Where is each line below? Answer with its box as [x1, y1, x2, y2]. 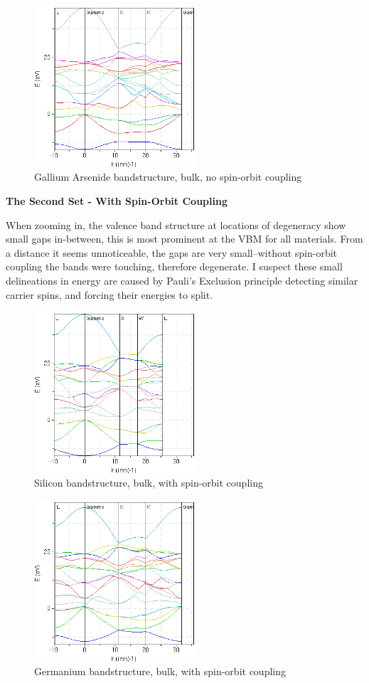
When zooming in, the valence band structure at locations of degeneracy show [6, 217, 346, 232]
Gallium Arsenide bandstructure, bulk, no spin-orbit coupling [34, 169, 302, 184]
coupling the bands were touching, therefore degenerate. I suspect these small [6, 259, 343, 274]
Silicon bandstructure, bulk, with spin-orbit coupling [34, 475, 263, 490]
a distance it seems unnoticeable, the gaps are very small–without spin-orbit [6, 245, 338, 260]
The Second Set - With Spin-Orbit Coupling [6, 193, 228, 208]
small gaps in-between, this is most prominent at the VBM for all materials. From [6, 231, 363, 246]
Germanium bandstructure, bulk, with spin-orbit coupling [34, 664, 286, 679]
